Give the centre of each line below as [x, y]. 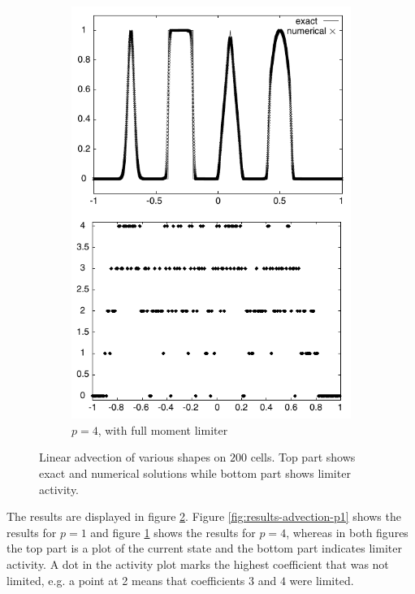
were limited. [322, 580]
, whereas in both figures [347, 532]
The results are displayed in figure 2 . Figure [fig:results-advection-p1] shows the [204, 516]
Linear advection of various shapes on [133, 457]
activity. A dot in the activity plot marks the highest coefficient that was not [198, 564]
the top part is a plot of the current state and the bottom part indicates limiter [204, 548]
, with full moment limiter [163, 429]
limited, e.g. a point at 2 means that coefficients [126, 580]
